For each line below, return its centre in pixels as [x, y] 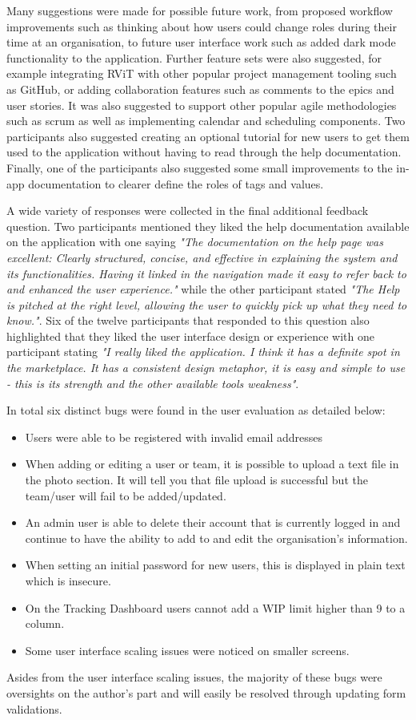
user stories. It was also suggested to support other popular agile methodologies [202, 105]
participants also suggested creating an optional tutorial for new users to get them [208, 136]
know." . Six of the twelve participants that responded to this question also [188, 320]
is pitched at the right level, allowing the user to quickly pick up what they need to [207, 304]
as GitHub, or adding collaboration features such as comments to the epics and [200, 89]
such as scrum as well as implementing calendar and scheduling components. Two [206, 121]
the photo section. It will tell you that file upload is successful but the [196, 480]
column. [45, 623]
